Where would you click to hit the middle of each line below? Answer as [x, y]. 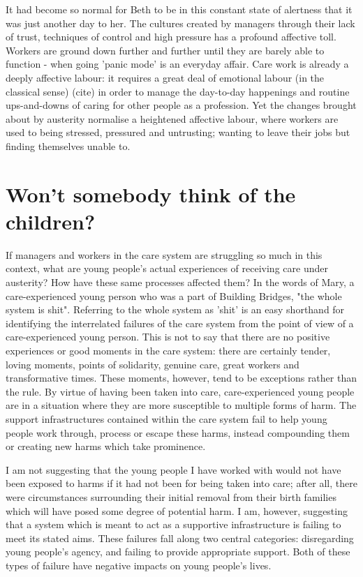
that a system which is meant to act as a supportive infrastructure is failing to [173, 524]
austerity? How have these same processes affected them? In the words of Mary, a [180, 282]
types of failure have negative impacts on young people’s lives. [139, 565]
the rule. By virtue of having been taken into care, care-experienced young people [180, 391]
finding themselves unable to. [68, 145]
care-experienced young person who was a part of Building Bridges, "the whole [174, 295]
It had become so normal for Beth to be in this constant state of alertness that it [179, 9]
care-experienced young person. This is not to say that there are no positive [168, 337]
